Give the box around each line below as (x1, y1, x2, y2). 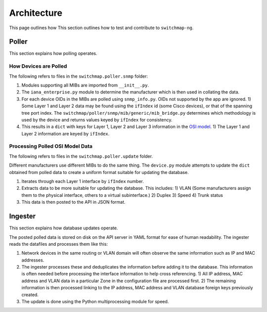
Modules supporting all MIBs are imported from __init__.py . (21, 82, 149, 88)
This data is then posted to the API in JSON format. (21, 199, 126, 205)
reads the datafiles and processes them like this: (9, 241, 108, 247)
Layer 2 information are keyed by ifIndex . (21, 131, 110, 136)
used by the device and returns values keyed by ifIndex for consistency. (21, 117, 173, 123)
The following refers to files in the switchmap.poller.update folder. (9, 153, 153, 159)
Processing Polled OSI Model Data (9, 143, 93, 150)
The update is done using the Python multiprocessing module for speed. (21, 299, 169, 305)
